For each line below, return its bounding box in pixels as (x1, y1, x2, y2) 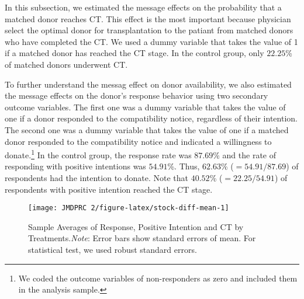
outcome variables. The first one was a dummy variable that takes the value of (5, 100, 286, 113)
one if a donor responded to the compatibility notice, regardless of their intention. (5, 112, 298, 124)
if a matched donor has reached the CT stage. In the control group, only (5, 47, 264, 59)
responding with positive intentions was (5, 160, 146, 172)
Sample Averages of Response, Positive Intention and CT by (28, 220, 244, 232)
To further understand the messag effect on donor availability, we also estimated (5, 78, 292, 90)
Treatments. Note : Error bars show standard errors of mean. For (28, 232, 256, 244)
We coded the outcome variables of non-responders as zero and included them (18, 272, 298, 284)
